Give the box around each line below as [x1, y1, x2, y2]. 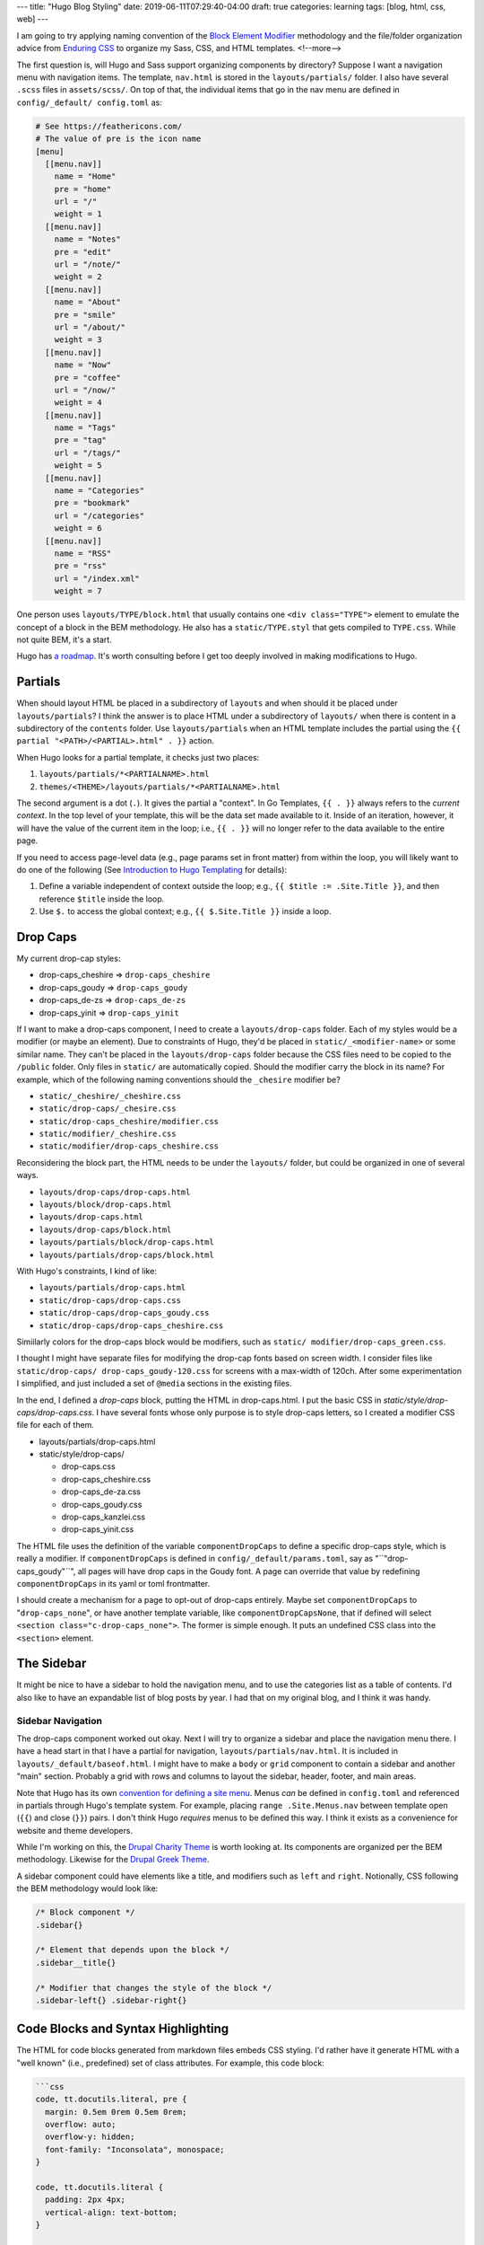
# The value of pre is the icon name [35, 134, 202, 144]
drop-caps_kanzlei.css [61, 1511, 146, 1522]
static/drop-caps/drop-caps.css [39, 1295, 181, 1306]
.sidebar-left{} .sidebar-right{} [35, 1994, 187, 2005]
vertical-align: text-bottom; [45, 2207, 178, 2217]
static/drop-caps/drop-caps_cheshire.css [39, 1320, 224, 1331]
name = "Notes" [54, 234, 121, 244]
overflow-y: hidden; [45, 2132, 135, 2142]
